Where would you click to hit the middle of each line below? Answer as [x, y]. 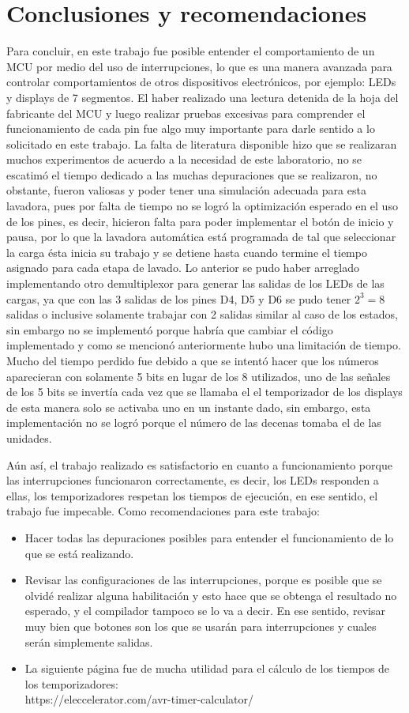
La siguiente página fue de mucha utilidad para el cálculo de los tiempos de [207, 668]
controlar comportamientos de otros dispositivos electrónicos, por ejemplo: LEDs [201, 82]
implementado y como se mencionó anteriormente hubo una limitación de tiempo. [204, 345]
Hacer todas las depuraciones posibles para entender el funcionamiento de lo [209, 537]
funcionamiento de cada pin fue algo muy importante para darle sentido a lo [191, 128]
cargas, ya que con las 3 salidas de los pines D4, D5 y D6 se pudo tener [179, 298]
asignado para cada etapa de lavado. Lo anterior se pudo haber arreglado [183, 268]
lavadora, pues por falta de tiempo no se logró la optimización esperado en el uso [202, 206]
